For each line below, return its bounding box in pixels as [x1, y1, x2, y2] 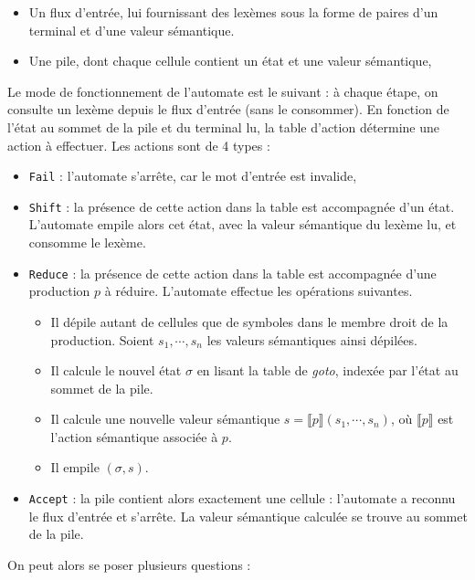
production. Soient [50, 330, 154, 349]
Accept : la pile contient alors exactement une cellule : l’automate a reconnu [28, 489, 456, 508]
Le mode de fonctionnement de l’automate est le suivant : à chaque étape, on [7, 81, 438, 100]
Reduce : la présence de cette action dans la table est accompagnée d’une [28, 263, 437, 282]
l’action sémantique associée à [50, 427, 218, 446]
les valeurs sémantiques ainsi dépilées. [206, 330, 417, 349]
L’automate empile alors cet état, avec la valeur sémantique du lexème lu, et [28, 215, 457, 234]
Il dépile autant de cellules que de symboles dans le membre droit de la [50, 311, 449, 331]
